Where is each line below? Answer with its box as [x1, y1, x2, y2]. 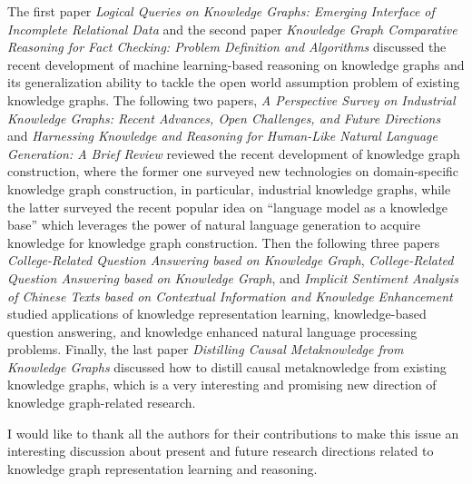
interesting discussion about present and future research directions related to [7, 441, 434, 460]
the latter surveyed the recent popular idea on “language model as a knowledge [7, 197, 447, 216]
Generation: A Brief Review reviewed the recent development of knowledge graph [7, 143, 460, 163]
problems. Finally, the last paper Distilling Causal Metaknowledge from [7, 340, 404, 359]
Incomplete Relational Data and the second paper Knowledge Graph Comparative [7, 19, 457, 38]
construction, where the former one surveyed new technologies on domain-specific [7, 162, 459, 181]
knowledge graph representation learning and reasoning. [7, 459, 318, 478]
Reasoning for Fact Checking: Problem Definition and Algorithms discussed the [7, 37, 447, 56]
